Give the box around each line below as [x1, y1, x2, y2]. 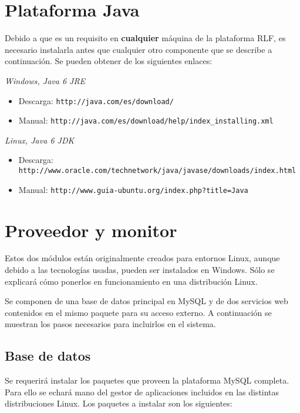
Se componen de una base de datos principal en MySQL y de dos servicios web [5, 295, 288, 307]
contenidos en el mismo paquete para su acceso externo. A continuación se [5, 306, 272, 318]
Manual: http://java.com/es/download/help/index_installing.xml [18, 114, 274, 126]
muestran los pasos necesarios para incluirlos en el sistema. [5, 318, 216, 330]
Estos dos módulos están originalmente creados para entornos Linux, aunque [5, 252, 280, 264]
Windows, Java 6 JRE [5, 74, 86, 86]
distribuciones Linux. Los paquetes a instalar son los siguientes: [5, 397, 232, 409]
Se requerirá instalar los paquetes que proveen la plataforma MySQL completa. [5, 374, 289, 387]
